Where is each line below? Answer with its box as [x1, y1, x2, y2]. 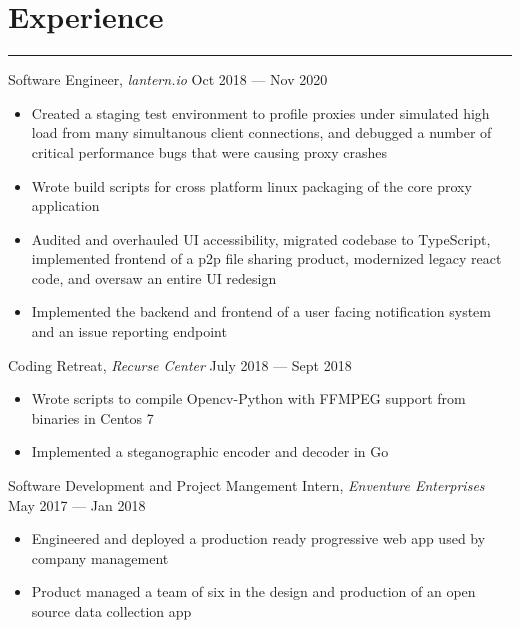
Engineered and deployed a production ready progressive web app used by [31, 528, 486, 549]
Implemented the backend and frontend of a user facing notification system [31, 301, 491, 322]
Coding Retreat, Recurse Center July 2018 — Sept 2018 [8, 354, 352, 375]
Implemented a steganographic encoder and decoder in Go [31, 441, 389, 462]
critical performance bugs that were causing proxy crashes [31, 141, 387, 162]
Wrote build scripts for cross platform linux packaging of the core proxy [31, 175, 472, 196]
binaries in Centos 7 [31, 407, 154, 428]
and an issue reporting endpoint [31, 321, 227, 342]
